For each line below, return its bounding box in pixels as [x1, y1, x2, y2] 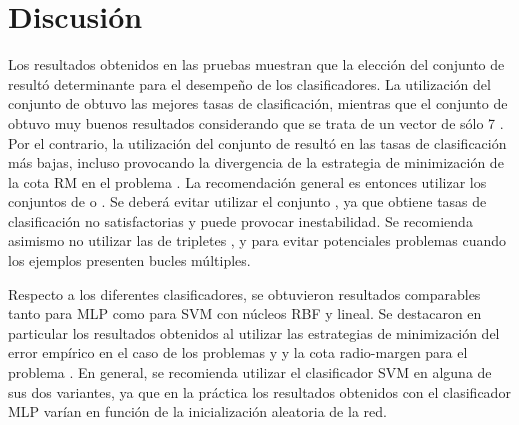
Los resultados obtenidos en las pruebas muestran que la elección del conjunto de [8, 54, 505, 75]
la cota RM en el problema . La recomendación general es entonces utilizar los [8, 171, 487, 192]
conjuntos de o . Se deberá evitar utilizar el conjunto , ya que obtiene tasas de [8, 191, 487, 212]
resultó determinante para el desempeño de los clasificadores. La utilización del [8, 73, 491, 94]
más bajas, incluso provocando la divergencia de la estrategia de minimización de [8, 152, 504, 173]
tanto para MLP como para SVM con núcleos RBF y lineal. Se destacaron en [8, 303, 482, 324]
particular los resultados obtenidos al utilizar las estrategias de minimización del [8, 322, 500, 343]
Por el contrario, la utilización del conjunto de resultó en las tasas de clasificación [8, 132, 507, 153]
